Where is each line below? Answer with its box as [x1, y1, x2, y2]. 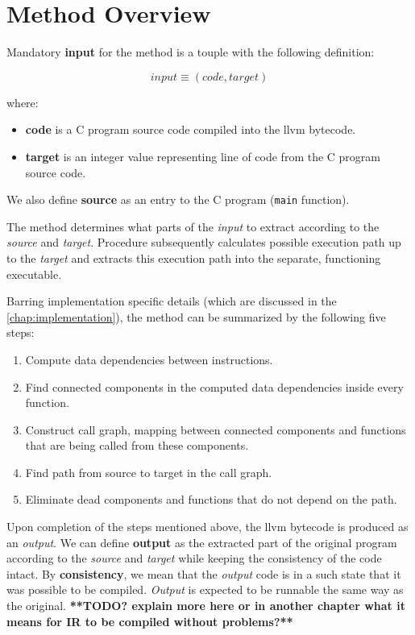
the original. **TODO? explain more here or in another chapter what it [6, 597, 405, 614]
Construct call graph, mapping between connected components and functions [25, 421, 406, 438]
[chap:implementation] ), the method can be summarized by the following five [6, 308, 386, 325]
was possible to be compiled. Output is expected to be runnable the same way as [6, 581, 404, 598]
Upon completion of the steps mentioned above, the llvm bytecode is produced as [6, 518, 409, 535]
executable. [6, 265, 62, 282]
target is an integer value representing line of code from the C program [25, 147, 381, 164]
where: [6, 93, 39, 110]
